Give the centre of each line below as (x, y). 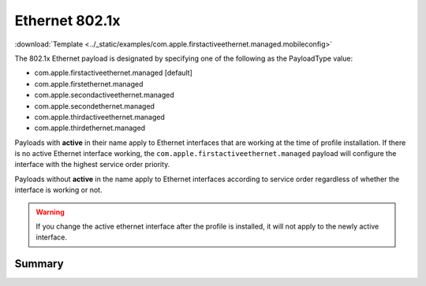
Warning (50, 212)
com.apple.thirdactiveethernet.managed (100, 117)
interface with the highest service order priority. (92, 165)
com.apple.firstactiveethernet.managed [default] (114, 73)
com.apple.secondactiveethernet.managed (104, 95)
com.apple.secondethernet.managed (95, 106)
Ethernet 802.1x (67, 20)
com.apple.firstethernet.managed (89, 84)
